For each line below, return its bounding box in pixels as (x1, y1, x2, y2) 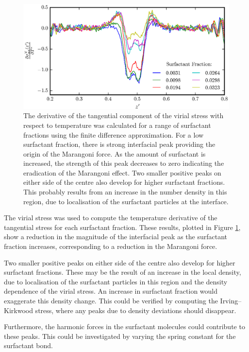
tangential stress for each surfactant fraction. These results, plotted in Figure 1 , (4, 222, 241, 232)
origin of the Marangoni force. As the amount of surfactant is (23, 148, 206, 158)
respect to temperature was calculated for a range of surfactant (23, 120, 211, 130)
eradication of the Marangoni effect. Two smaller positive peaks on (23, 167, 221, 177)
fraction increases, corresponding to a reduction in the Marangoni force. (4, 241, 217, 251)
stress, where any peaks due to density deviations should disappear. (35, 305, 236, 315)
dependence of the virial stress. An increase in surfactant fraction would (4, 286, 218, 296)
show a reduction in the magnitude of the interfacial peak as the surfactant (4, 231, 228, 242)
